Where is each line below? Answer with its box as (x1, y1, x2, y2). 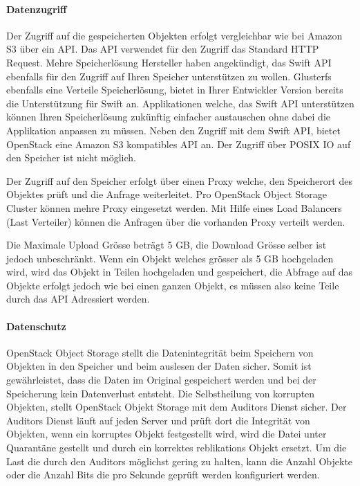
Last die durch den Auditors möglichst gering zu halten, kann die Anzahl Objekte (6, 453, 353, 468)
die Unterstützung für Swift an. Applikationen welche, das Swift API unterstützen (6, 96, 354, 110)
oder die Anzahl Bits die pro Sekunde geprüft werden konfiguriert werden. (6, 467, 320, 482)
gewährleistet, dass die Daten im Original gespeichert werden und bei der (6, 372, 316, 387)
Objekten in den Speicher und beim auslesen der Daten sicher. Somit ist (6, 359, 312, 373)
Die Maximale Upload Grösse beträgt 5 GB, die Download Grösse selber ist (6, 237, 327, 252)
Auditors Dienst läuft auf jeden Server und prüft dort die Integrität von (6, 413, 310, 427)
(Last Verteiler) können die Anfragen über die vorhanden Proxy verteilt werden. (6, 214, 345, 228)
